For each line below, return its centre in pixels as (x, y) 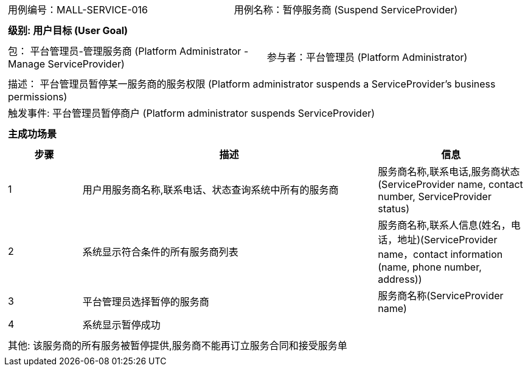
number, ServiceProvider (435, 196)
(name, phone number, (430, 267)
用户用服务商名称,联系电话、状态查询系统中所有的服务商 (210, 190)
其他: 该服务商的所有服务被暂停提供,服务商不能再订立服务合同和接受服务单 (178, 345)
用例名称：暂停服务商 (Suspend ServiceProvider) (346, 10)
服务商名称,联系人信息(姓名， (444, 225)
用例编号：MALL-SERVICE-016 (78, 10)
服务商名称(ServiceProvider (441, 296)
